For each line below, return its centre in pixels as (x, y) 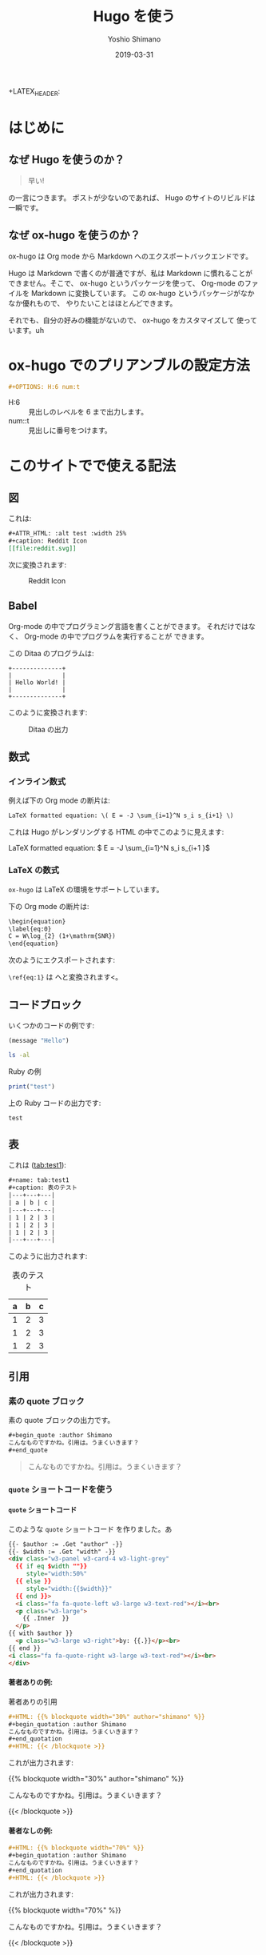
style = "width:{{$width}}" (69, 1588)
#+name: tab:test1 (39, 1180)
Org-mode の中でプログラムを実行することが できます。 (116, 636)
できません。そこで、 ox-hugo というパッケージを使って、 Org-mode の (127, 283)
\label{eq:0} (30, 929)
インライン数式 (37, 782)
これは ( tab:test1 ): (37, 1165)
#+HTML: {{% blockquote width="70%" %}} (77, 1848)
